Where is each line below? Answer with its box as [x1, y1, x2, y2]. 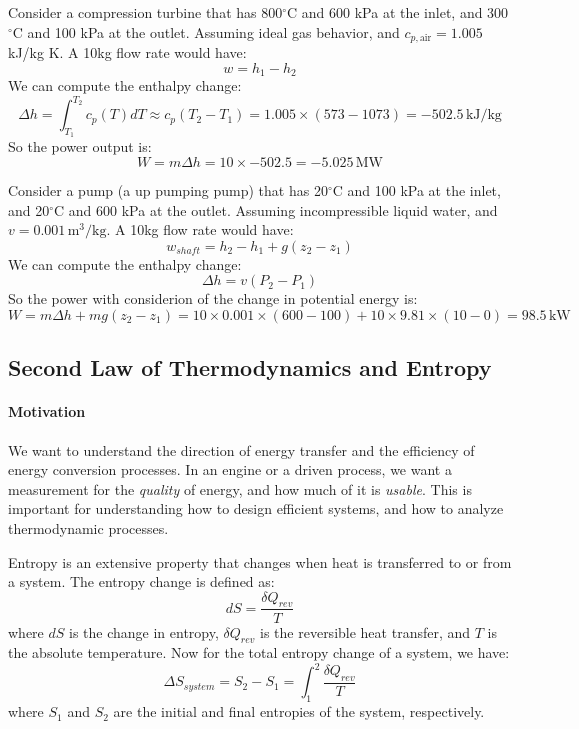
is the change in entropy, [69, 621, 219, 642]
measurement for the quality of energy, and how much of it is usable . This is [8, 478, 472, 499]
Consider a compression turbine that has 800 [8, 2, 283, 22]
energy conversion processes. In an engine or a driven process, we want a [8, 459, 452, 480]
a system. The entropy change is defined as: [8, 571, 275, 592]
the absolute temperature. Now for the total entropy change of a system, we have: [8, 642, 510, 663]
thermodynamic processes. [8, 517, 169, 538]
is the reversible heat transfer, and [260, 621, 471, 642]
